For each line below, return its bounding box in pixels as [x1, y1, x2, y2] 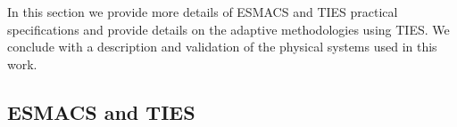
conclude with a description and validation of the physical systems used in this [7, 37, 437, 56]
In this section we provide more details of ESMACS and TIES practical [7, 3, 398, 20]
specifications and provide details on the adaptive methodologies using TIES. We [7, 20, 450, 38]
